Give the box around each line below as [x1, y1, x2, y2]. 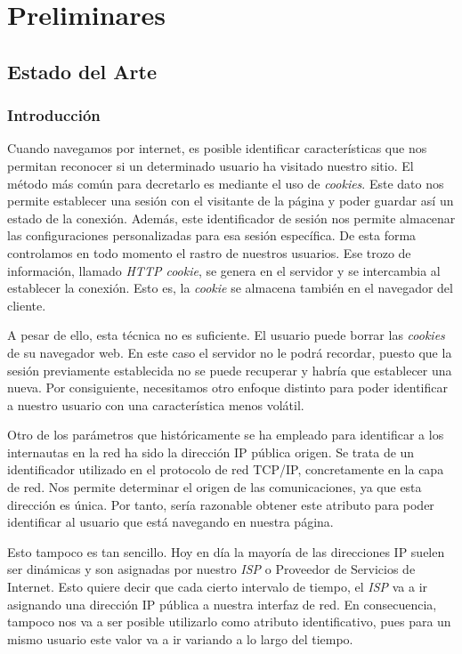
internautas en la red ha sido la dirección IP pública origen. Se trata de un [7, 442, 415, 461]
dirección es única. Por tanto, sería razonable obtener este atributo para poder [7, 495, 434, 513]
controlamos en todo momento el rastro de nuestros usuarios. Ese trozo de [7, 243, 411, 262]
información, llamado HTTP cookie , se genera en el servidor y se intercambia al [7, 261, 441, 279]
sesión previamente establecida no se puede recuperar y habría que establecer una [7, 360, 452, 379]
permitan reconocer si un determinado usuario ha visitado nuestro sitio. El [7, 156, 414, 174]
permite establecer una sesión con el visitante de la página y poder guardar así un [7, 191, 454, 210]
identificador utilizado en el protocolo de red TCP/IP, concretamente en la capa [7, 460, 444, 479]
